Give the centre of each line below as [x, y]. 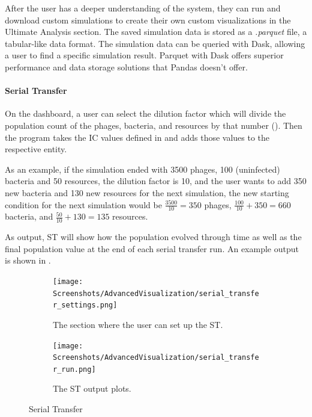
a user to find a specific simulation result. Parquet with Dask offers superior [144, 55]
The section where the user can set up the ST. [138, 324]
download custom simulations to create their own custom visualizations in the [148, 20]
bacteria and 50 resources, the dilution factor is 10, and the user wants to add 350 [156, 181]
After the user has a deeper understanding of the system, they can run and [143, 8]
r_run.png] [74, 369]
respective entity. [36, 149]
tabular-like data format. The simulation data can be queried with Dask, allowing [155, 43]
